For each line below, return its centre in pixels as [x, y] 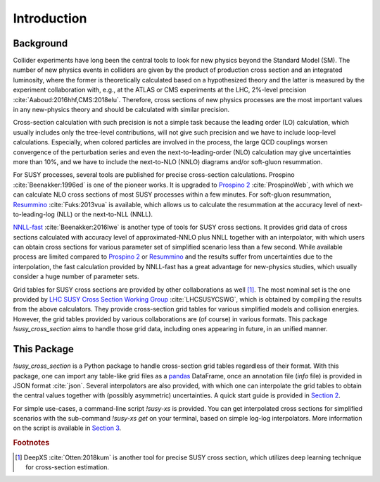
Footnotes [31, 443]
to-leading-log [34, 214]
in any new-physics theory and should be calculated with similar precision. [121, 110]
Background [40, 43]
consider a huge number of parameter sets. [76, 277]
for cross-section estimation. [67, 467]
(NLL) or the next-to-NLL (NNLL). [105, 214]
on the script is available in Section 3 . [67, 428]
